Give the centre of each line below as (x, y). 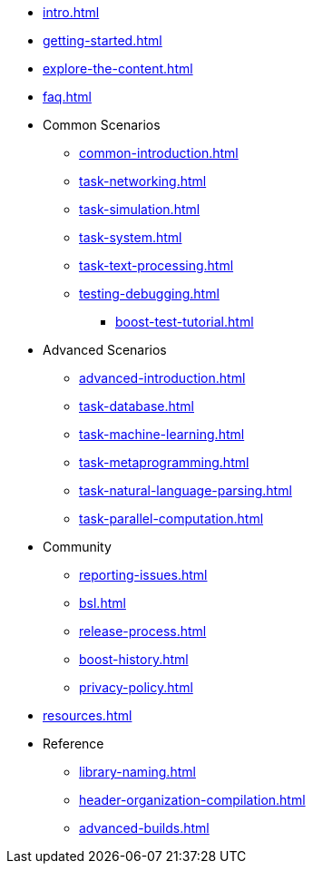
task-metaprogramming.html (164, 462)
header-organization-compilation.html (192, 800)
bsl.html (103, 603)
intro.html (71, 12)
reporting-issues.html (143, 575)
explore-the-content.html (118, 69)
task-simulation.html (140, 209)
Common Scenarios (102, 125)
